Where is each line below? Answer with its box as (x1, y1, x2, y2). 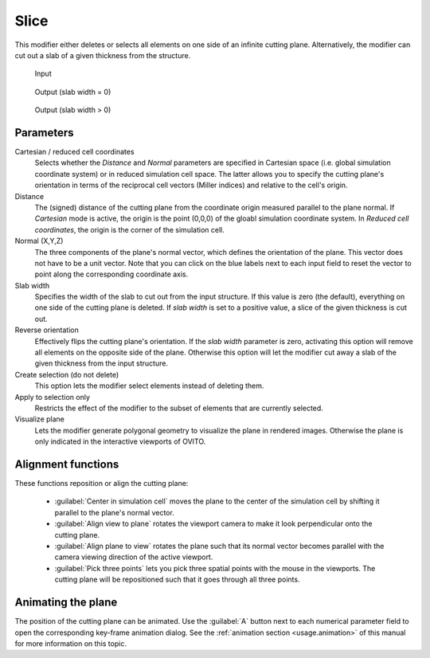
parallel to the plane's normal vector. (54, 507, 174, 517)
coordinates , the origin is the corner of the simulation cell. (34, 225, 225, 234)
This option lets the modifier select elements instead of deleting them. (34, 381, 264, 390)
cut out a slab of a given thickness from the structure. (14, 50, 191, 60)
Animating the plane (14, 596, 118, 609)
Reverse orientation (14, 325, 79, 335)
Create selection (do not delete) (14, 370, 119, 379)
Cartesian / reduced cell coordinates (14, 147, 135, 157)
